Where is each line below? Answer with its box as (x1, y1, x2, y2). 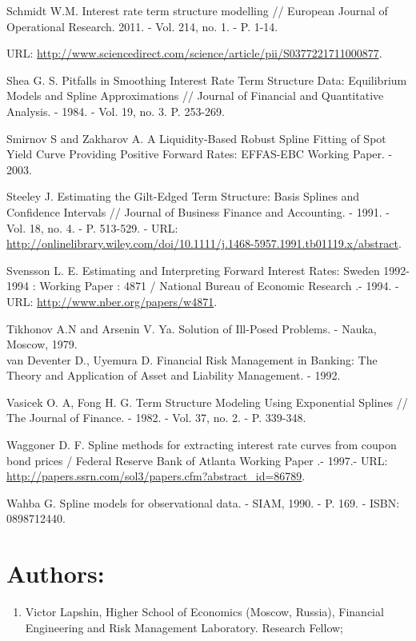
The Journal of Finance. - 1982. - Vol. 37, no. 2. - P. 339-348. (6, 409, 306, 426)
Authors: (6, 557, 105, 590)
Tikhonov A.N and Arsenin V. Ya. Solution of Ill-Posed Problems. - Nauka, (6, 320, 377, 336)
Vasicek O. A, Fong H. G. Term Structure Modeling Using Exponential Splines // (6, 393, 408, 410)
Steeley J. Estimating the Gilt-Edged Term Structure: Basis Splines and (6, 188, 360, 205)
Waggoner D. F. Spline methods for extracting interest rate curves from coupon (6, 436, 397, 453)
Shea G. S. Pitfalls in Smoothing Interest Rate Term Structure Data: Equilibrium (6, 71, 407, 88)
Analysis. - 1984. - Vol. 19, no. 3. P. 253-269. (6, 102, 225, 119)
